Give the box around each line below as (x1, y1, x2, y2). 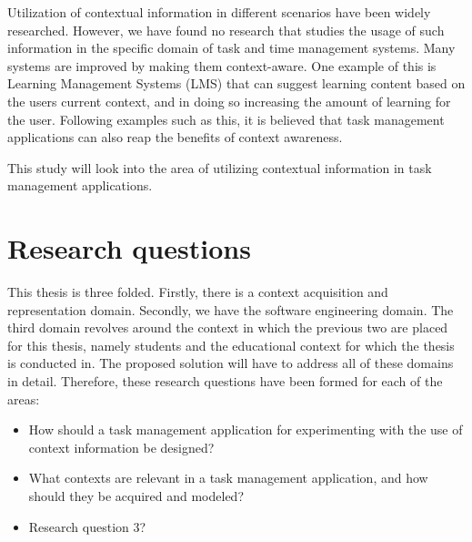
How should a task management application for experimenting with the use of (28, 420, 463, 439)
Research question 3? (28, 516, 146, 536)
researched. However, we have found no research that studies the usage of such (7, 20, 445, 39)
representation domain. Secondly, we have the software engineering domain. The (7, 300, 454, 319)
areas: (7, 389, 40, 408)
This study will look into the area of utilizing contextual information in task (7, 158, 432, 177)
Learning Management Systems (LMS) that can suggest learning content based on (7, 74, 466, 93)
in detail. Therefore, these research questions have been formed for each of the (7, 372, 443, 391)
